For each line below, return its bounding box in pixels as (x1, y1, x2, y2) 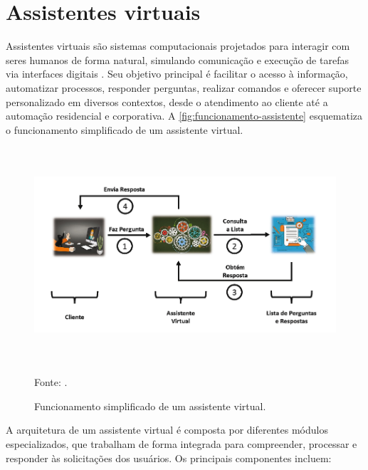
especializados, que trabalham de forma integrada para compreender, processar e (6, 437, 357, 451)
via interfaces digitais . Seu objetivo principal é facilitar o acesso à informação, (6, 66, 348, 81)
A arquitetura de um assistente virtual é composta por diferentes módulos (6, 422, 328, 437)
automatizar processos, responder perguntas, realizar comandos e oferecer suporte (6, 80, 362, 95)
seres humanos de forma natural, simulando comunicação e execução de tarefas (6, 52, 349, 67)
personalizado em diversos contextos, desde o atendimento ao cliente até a (6, 94, 328, 109)
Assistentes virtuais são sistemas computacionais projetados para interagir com (6, 38, 350, 53)
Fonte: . (34, 375, 68, 390)
